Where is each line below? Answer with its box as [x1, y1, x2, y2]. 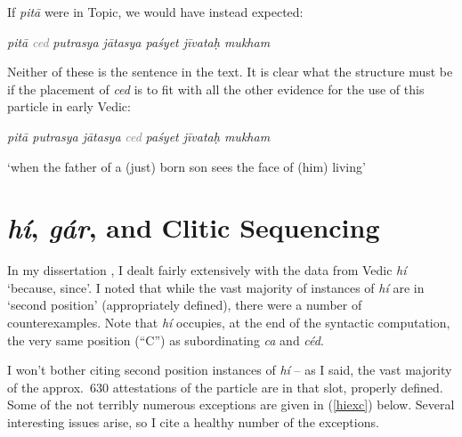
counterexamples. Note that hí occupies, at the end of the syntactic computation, [7, 313, 450, 332]
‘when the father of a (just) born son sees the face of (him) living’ [7, 157, 366, 175]
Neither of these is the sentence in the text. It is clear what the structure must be [7, 62, 453, 81]
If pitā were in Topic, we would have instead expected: [7, 3, 304, 20]
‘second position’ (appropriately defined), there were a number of [7, 295, 362, 314]
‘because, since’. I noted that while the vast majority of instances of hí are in [7, 278, 425, 296]
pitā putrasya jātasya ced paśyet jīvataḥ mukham [7, 126, 271, 145]
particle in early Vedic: [7, 97, 131, 116]
